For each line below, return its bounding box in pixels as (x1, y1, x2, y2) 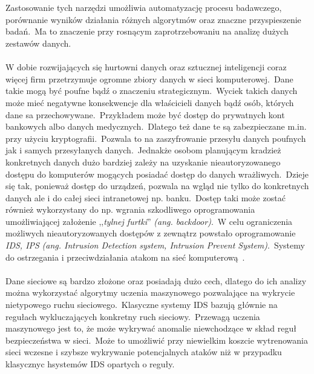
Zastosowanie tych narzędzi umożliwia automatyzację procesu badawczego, (5, 1, 282, 14)
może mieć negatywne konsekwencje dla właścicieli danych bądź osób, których (5, 96, 294, 109)
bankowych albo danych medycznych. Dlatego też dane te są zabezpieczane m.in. (5, 120, 307, 133)
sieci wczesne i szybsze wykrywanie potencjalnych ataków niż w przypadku (5, 346, 282, 358)
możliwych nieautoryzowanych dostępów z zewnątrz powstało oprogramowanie (5, 227, 296, 239)
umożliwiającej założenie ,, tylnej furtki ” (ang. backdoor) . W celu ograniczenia (5, 215, 293, 227)
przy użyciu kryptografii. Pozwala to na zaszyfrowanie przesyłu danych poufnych (5, 132, 306, 144)
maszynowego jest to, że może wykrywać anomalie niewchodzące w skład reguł (5, 322, 296, 335)
